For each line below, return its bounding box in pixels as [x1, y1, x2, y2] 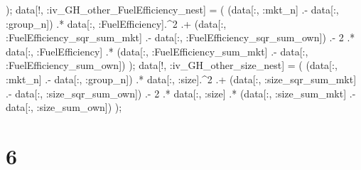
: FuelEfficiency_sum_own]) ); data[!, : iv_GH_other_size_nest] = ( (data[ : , [6, 58, 338, 73]
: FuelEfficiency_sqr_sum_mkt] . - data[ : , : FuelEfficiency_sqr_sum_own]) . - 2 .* [6, 30, 355, 45]
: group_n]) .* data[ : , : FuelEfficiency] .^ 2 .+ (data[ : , [6, 16, 227, 31]
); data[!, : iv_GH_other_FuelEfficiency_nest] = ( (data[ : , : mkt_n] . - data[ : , [6, 2, 339, 16]
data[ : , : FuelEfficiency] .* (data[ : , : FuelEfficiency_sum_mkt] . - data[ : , [6, 43, 308, 58]
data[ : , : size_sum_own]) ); [6, 100, 122, 115]
